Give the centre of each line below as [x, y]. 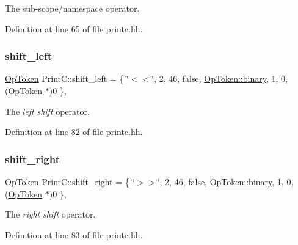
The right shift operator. [50, 214]
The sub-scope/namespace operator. [72, 8]
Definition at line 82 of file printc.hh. [74, 132]
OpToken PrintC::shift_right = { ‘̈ [70, 181]
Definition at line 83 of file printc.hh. [74, 234]
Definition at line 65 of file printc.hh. [74, 28]
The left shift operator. [47, 111]
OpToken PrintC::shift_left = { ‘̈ [67, 79]
